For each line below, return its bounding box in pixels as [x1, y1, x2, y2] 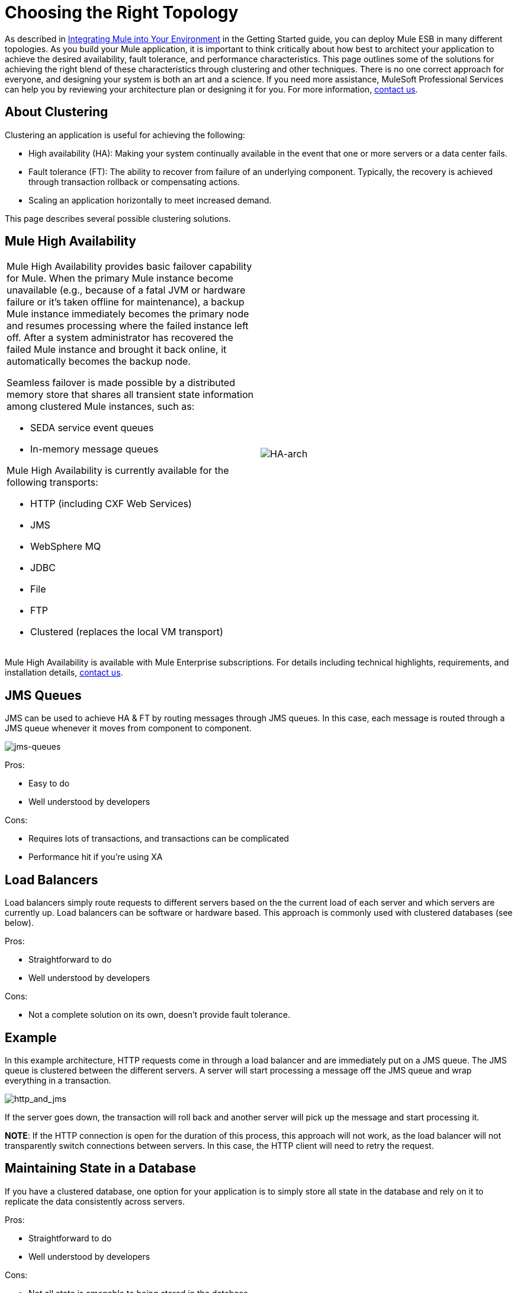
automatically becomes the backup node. [7, 355, 191, 368]
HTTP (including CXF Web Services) [30, 498, 192, 510]
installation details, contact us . [5, 667, 123, 678]
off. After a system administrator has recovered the [7, 332, 233, 344]
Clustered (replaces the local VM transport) [30, 626, 223, 638]
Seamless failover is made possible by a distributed [7, 377, 235, 389]
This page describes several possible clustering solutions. [5, 213, 231, 224]
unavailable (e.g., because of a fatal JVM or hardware [7, 284, 246, 297]
